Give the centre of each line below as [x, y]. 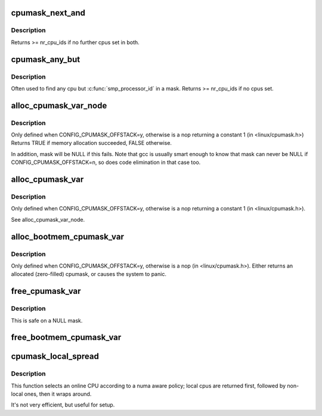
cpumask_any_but [46, 59]
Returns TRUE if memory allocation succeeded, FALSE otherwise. [92, 143]
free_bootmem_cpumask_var [66, 338]
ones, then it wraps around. [58, 394]
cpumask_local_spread [55, 357]
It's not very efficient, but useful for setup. [63, 405]
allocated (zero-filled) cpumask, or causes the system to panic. [89, 274]
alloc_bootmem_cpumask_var [68, 236]
